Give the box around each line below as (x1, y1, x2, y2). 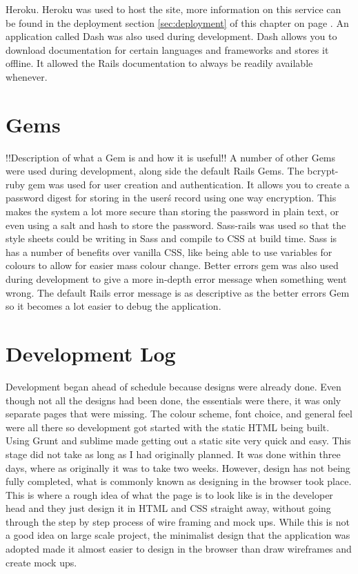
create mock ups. (6, 555, 77, 569)
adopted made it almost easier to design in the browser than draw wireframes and (6, 542, 352, 556)
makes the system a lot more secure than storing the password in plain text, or (6, 204, 339, 219)
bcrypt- (307, 164, 339, 178)
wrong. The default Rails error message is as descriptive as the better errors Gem (6, 285, 350, 299)
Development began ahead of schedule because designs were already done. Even (6, 379, 341, 393)
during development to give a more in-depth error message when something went (6, 272, 347, 286)
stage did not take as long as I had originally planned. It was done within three (6, 446, 341, 461)
